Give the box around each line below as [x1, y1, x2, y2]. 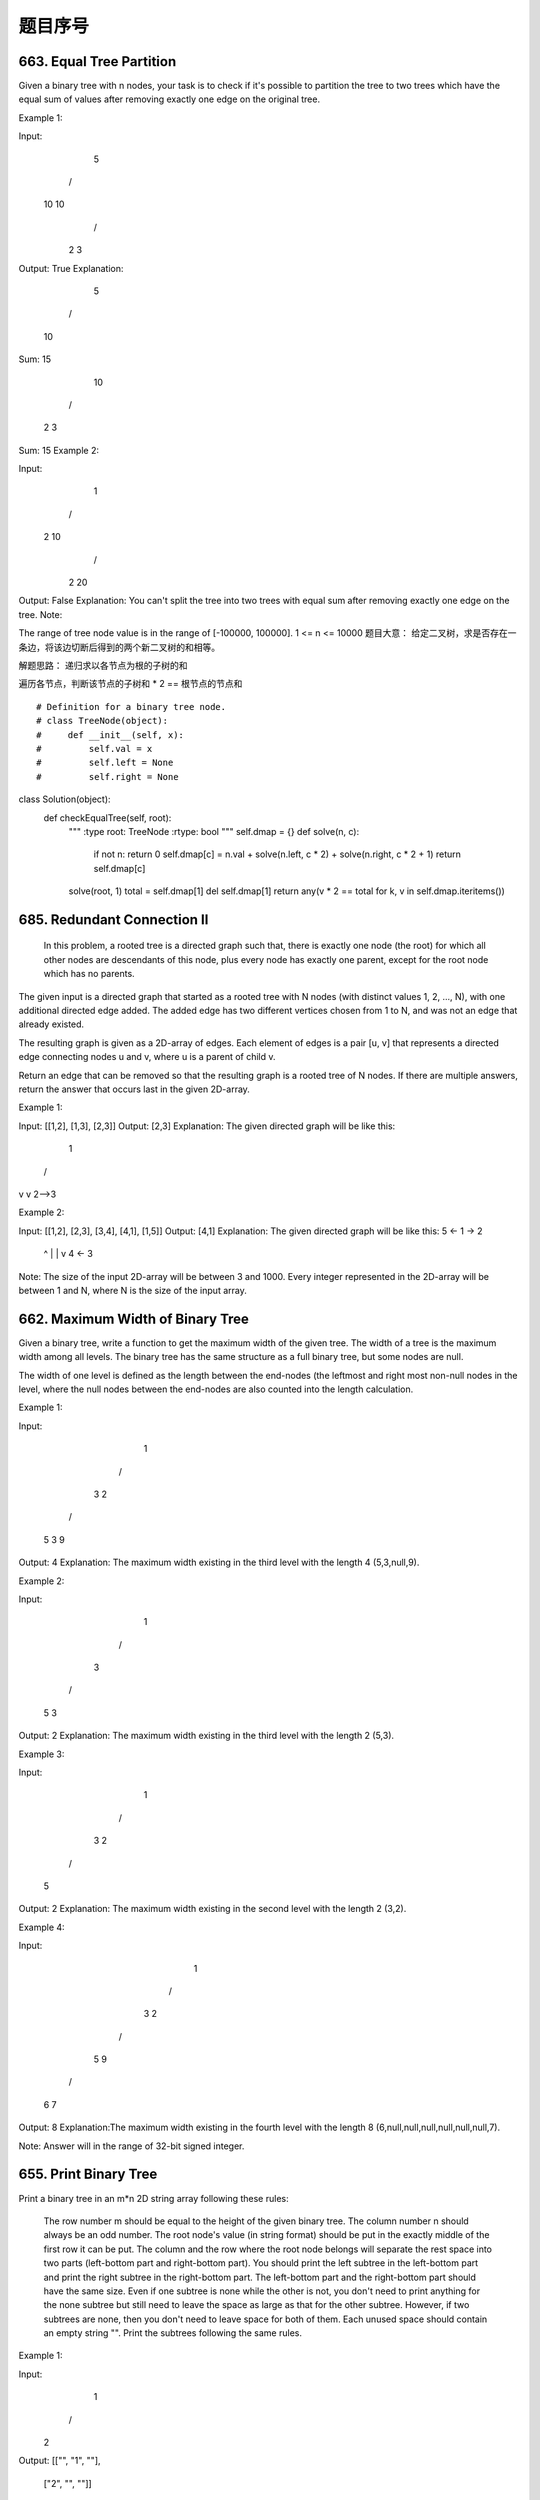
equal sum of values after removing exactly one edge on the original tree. [18, 93, 320, 105]
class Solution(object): [18, 793, 111, 805]
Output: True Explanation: [18, 262, 124, 274]
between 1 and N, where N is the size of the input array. [18, 1284, 247, 1296]
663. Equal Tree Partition [18, 53, 177, 70]
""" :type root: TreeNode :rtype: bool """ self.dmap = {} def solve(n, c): [68, 825, 360, 837]
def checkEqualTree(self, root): [43, 811, 172, 824]
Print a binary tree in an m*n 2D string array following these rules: [18, 2192, 289, 2204]
